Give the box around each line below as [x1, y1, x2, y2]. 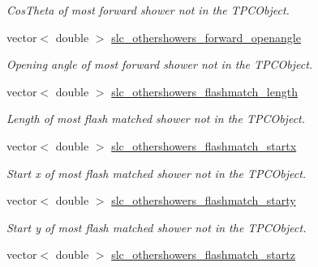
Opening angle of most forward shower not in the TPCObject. [6, 56, 313, 73]
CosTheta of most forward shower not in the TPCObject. [6, 2, 290, 18]
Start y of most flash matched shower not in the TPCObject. [6, 218, 307, 235]
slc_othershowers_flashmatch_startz [111, 246, 295, 263]
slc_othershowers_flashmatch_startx [111, 137, 297, 154]
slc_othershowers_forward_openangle [111, 28, 301, 45]
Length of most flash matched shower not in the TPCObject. [6, 110, 306, 127]
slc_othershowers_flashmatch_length [111, 83, 298, 100]
